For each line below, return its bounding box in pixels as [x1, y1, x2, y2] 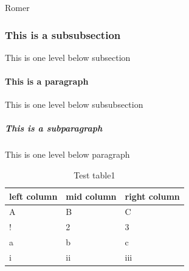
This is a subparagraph [5, 122, 103, 135]
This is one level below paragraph [5, 148, 130, 161]
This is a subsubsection [5, 27, 121, 42]
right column [125, 189, 180, 202]
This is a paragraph [5, 75, 89, 87]
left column [9, 189, 58, 202]
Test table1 [74, 168, 115, 181]
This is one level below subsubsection [5, 98, 143, 111]
